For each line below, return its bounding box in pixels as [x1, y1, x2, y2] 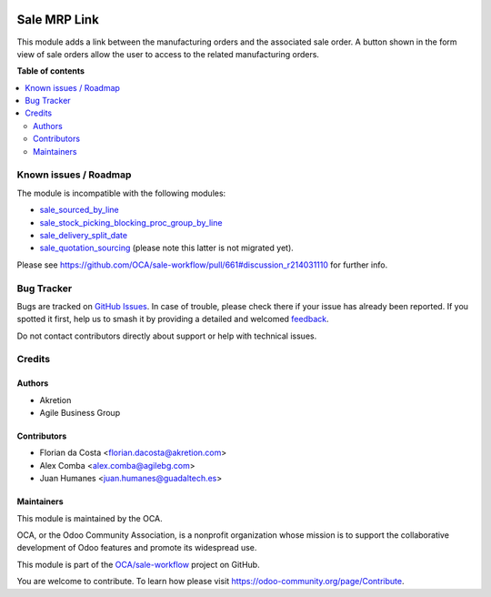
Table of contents [16, 66, 85, 76]
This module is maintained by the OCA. [16, 512, 163, 523]
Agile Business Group [39, 408, 121, 418]
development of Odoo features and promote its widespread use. [16, 542, 257, 553]
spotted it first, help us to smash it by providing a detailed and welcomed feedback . [16, 314, 329, 325]
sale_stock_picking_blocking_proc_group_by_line [39, 217, 223, 228]
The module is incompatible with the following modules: [16, 187, 226, 198]
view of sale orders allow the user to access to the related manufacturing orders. [16, 48, 320, 59]
